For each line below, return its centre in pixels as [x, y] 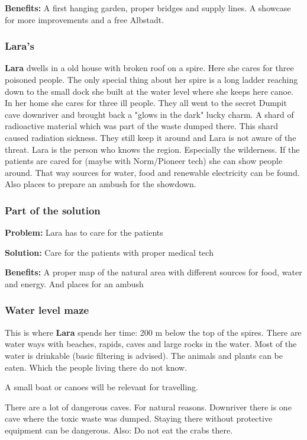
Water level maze [47, 310]
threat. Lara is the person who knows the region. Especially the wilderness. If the [152, 149]
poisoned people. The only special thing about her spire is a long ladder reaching [151, 79]
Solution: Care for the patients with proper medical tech [109, 252]
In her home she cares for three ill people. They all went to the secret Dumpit [146, 103]
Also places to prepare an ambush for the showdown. [101, 184]
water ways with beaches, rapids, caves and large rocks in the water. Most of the [151, 344]
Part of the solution [53, 210]
